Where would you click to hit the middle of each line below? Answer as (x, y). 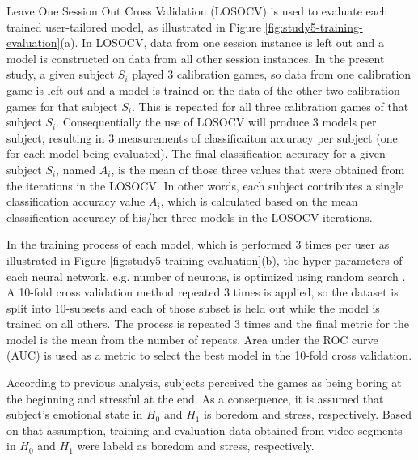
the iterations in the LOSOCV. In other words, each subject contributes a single (205, 185)
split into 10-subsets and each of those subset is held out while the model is (193, 307)
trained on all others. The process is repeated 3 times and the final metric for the (208, 324)
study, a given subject (61, 74)
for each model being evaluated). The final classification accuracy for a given (196, 153)
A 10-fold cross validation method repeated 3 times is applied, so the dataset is (203, 292)
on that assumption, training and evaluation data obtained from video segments (205, 430)
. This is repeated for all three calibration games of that (270, 106)
